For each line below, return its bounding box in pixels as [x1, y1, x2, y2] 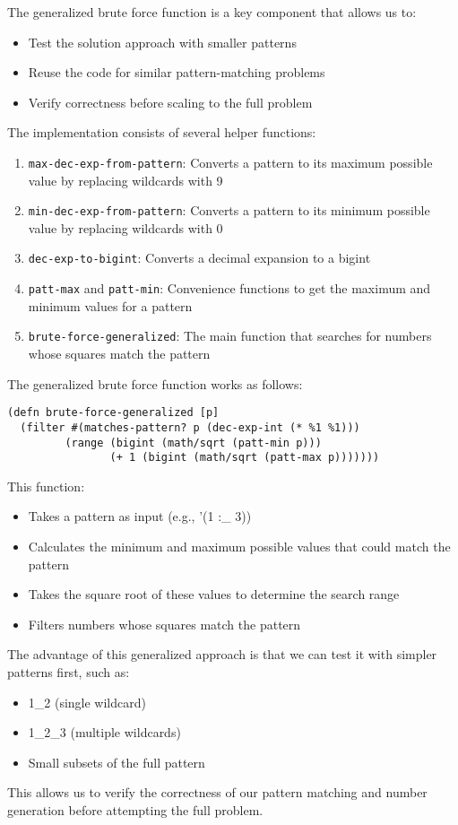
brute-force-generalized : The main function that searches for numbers [28, 326, 432, 345]
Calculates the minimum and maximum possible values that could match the [28, 537, 451, 556]
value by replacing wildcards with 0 [28, 218, 223, 237]
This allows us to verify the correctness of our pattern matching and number [7, 783, 428, 802]
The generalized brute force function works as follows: [7, 374, 303, 393]
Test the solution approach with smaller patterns [28, 32, 297, 51]
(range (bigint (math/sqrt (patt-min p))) [65, 436, 322, 449]
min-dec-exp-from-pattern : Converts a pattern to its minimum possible [28, 201, 430, 220]
